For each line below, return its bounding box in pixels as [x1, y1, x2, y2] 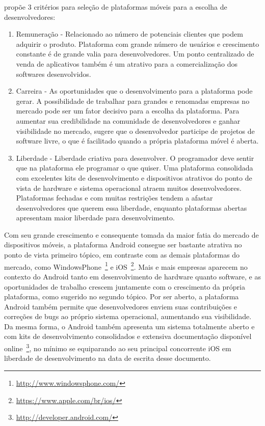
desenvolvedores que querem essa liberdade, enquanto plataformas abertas [16, 202, 247, 213]
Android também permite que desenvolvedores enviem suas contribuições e [4, 301, 237, 311]
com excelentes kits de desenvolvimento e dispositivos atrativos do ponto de [16, 172, 252, 183]
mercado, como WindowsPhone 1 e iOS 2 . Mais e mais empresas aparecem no [4, 260, 248, 272]
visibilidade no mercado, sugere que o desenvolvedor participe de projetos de [16, 125, 255, 136]
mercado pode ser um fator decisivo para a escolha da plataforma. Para [16, 105, 240, 116]
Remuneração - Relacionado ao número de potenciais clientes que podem [16, 29, 243, 39]
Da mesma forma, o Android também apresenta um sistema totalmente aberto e [4, 321, 255, 331]
